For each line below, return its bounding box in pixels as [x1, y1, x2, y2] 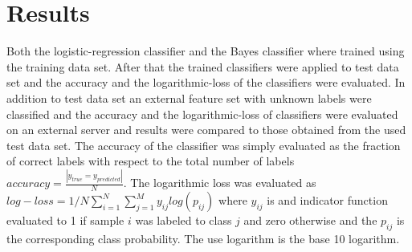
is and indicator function [267, 192, 388, 209]
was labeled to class [135, 212, 232, 229]
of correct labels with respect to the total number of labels [6, 152, 295, 169]
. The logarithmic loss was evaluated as [123, 174, 316, 191]
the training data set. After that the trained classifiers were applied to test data [6, 58, 399, 75]
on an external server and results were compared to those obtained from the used [6, 121, 406, 138]
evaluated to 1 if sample [6, 212, 124, 229]
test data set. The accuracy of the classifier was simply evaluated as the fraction [6, 136, 401, 153]
